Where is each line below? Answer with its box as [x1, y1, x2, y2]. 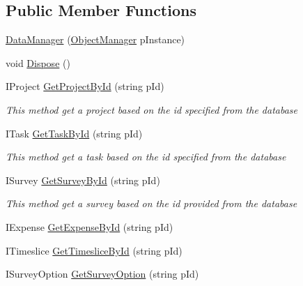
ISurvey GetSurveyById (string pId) [6, 172, 160, 187]
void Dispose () [6, 55, 70, 70]
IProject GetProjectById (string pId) [6, 79, 164, 93]
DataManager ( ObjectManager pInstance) [6, 32, 185, 47]
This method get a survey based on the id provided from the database [6, 196, 297, 211]
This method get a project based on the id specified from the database [6, 102, 298, 116]
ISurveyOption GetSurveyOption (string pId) [6, 266, 199, 281]
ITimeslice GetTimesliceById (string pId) [6, 243, 182, 257]
